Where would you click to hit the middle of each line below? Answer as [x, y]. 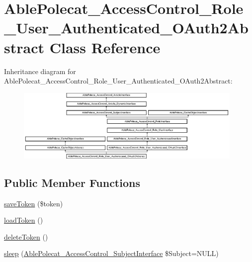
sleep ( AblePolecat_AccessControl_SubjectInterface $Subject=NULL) [111, 253]
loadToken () [24, 220]
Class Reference [105, 47]
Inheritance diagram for [40, 71]
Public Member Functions [72, 182]
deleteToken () [26, 236]
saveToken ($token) [34, 203]
